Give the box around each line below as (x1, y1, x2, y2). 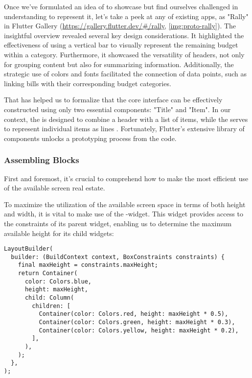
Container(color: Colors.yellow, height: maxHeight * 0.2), (39, 327, 239, 334)
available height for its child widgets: (4, 228, 114, 238)
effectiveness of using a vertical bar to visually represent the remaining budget (4, 40, 238, 50)
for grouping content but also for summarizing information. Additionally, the (4, 59, 234, 69)
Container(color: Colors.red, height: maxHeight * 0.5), (39, 310, 229, 318)
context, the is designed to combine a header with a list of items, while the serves (4, 114, 248, 124)
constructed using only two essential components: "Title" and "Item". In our (4, 104, 231, 114)
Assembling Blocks (4, 154, 79, 166)
